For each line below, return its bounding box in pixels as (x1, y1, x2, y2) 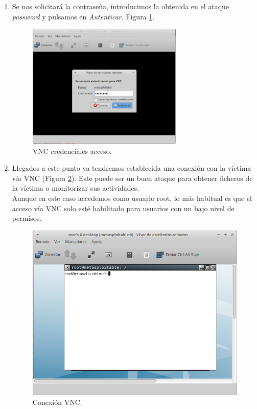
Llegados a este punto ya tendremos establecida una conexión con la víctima (12, 163, 251, 173)
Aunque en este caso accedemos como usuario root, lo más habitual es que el (12, 193, 252, 203)
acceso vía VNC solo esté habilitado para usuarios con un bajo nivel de (12, 202, 235, 213)
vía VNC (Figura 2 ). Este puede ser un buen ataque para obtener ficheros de (12, 172, 253, 183)
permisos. (12, 213, 42, 223)
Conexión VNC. (32, 397, 82, 407)
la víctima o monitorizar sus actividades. (12, 183, 139, 193)
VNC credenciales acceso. (32, 145, 112, 156)
